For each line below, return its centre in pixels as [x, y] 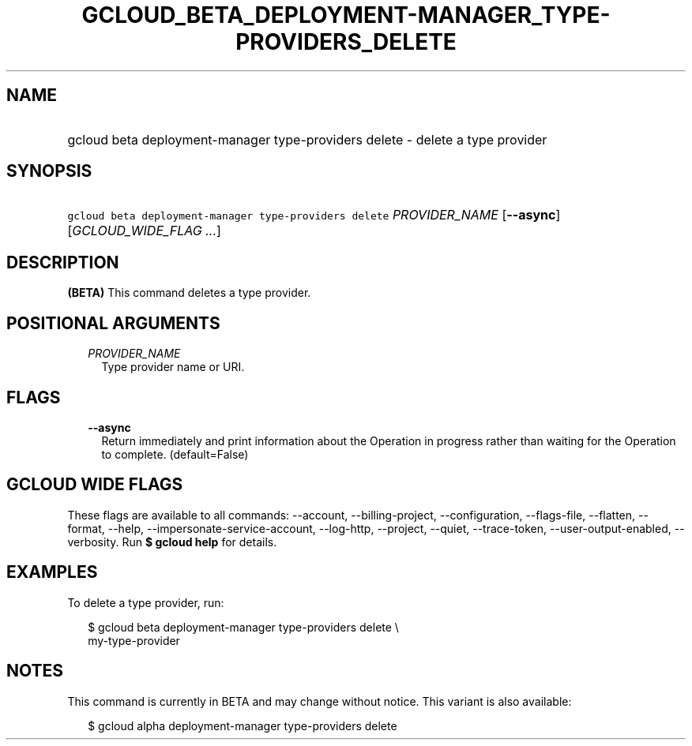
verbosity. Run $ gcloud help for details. [172, 542]
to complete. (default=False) [175, 454]
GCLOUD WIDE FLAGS [95, 485]
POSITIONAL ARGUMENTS [113, 323]
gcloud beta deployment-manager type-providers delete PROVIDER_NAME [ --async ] [314, 215]
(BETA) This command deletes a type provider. [189, 293]
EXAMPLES [52, 572]
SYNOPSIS [49, 171]
